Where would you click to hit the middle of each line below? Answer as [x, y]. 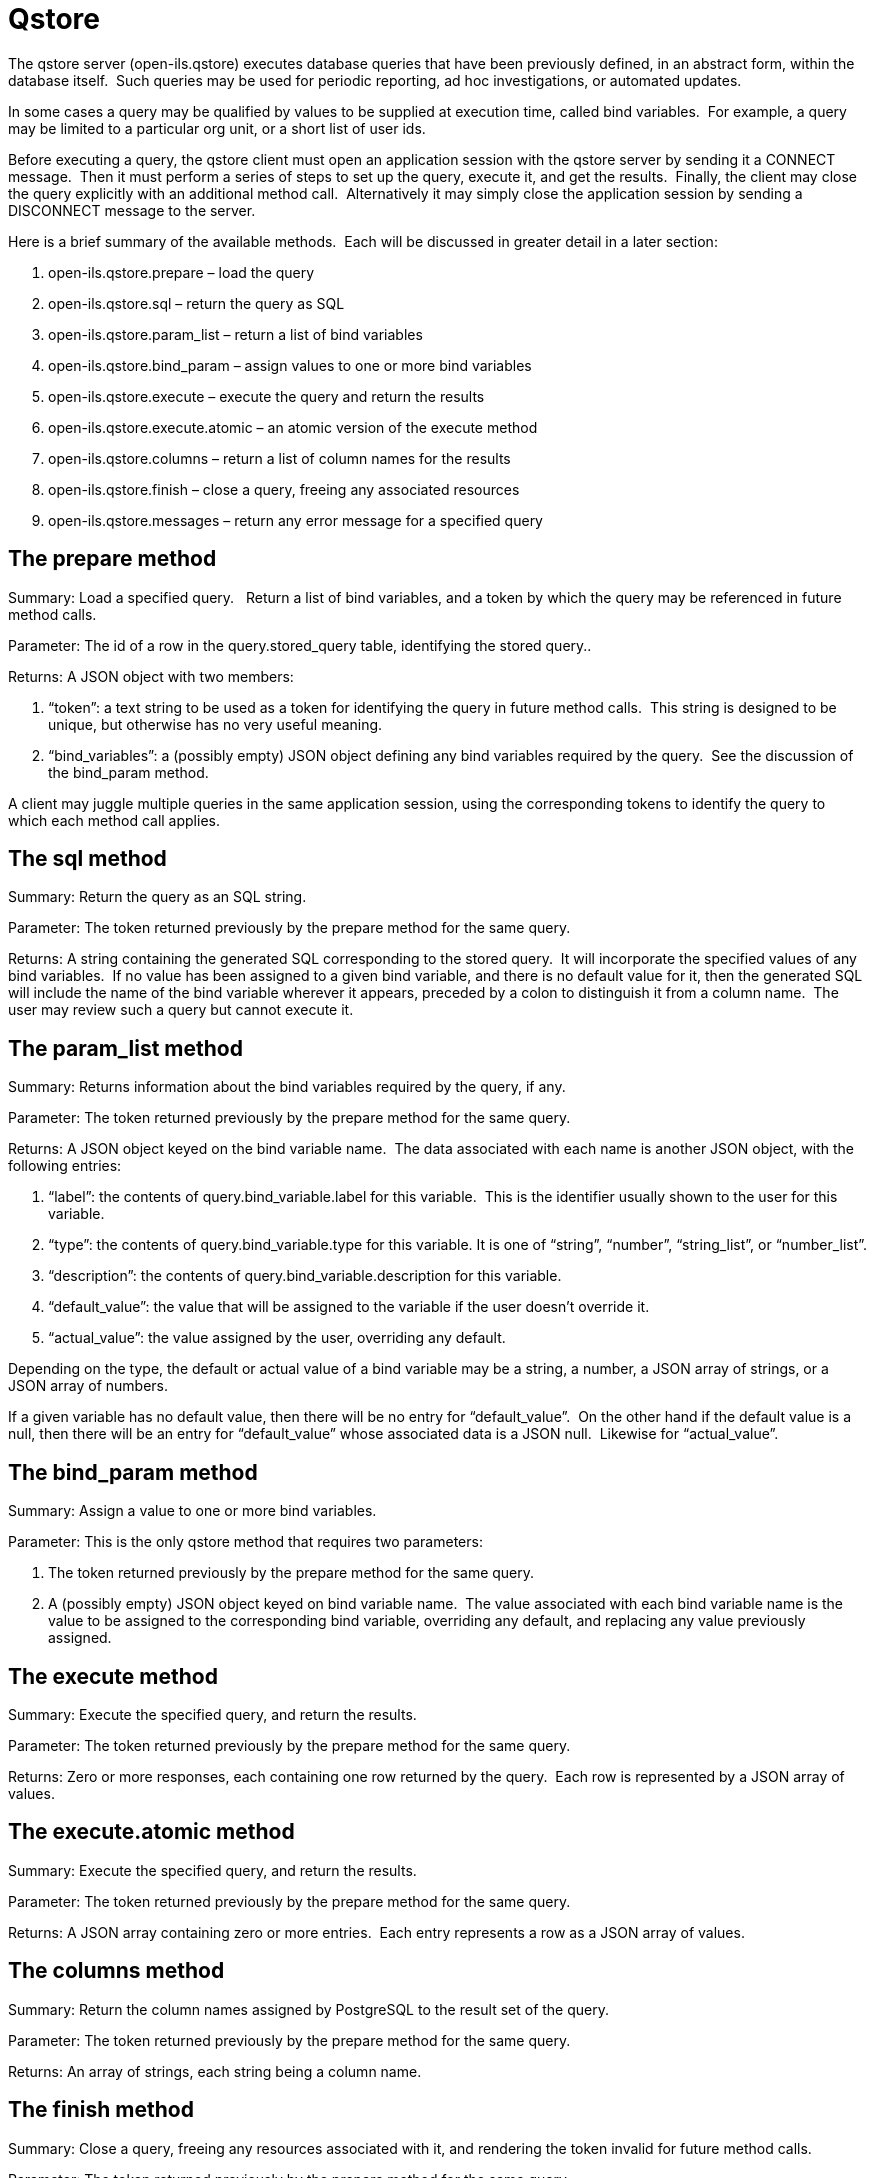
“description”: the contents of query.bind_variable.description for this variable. [305, 1276]
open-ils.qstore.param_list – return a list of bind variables [235, 334]
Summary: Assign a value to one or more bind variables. [192, 1511]
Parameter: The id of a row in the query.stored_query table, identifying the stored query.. [300, 645]
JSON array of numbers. [88, 1386]
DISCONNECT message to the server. [132, 210]
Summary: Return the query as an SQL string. [157, 897]
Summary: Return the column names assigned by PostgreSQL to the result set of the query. [309, 2009]
